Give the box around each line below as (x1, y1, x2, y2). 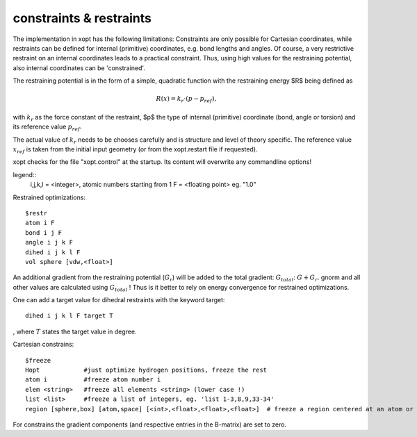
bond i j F (25, 229, 63, 236)
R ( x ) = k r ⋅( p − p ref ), (156, 94, 217, 104)
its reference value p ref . (13, 122, 83, 133)
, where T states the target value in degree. (13, 327, 137, 336)
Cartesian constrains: (13, 340, 74, 349)
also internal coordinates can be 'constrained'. (13, 63, 146, 72)
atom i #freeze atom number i (25, 376, 161, 384)
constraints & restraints (13, 10, 152, 26)
